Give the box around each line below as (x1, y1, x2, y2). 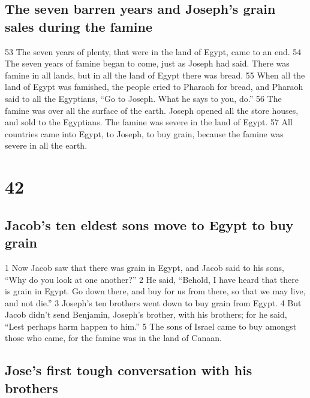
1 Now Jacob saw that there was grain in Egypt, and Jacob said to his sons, (5, 261, 284, 273)
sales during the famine (5, 17, 152, 35)
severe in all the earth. (5, 139, 88, 152)
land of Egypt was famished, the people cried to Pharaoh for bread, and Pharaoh (5, 80, 303, 93)
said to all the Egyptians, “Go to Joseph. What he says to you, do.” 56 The (5, 92, 282, 104)
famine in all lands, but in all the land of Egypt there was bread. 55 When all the (5, 68, 305, 81)
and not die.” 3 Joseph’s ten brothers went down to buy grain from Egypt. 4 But (5, 296, 302, 309)
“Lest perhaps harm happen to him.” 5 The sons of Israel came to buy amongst (5, 319, 297, 332)
